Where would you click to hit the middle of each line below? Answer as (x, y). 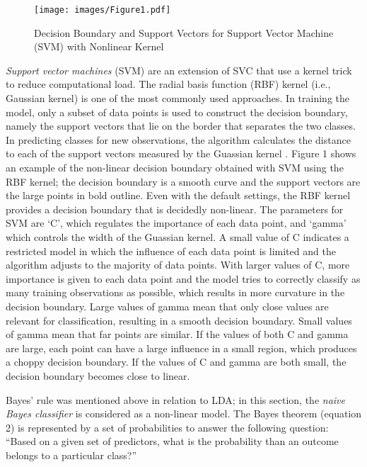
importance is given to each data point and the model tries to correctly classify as (183, 278)
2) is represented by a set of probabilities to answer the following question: (167, 427)
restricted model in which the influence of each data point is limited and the (171, 251)
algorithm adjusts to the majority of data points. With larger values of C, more (178, 265)
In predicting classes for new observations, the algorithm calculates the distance (178, 139)
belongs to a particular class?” (71, 455)
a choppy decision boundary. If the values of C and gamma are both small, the (176, 362)
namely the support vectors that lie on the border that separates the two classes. (181, 126)
